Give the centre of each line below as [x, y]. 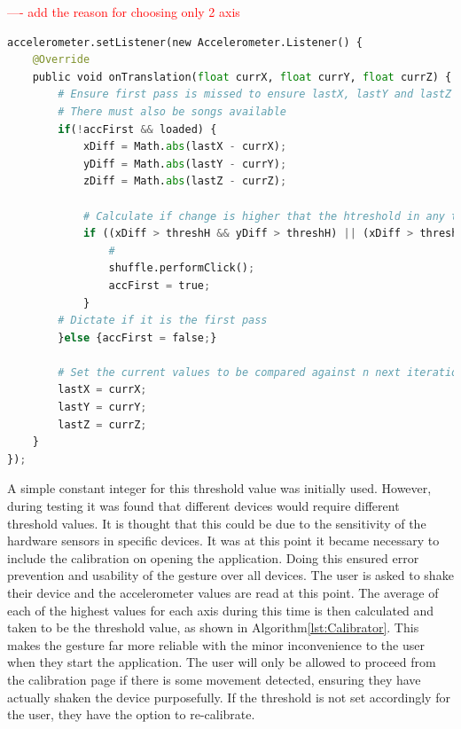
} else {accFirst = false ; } [137, 337]
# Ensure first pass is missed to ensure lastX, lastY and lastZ [255, 94]
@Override [61, 60]
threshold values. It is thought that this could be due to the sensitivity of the [217, 523]
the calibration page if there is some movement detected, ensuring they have [214, 679]
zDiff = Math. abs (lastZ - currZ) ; [185, 181]
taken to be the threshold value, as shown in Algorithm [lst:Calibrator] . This [213, 627]
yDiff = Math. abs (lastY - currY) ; [185, 164]
